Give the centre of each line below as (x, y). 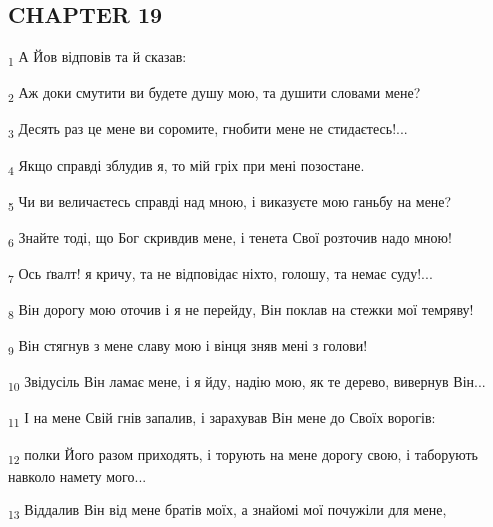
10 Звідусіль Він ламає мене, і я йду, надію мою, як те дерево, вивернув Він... (247, 383)
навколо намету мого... (77, 475)
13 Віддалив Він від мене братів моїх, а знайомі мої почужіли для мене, (227, 511)
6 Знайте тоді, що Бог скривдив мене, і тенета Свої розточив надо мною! (230, 238)
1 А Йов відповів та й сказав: (97, 57)
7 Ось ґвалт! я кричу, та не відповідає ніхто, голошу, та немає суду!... (220, 274)
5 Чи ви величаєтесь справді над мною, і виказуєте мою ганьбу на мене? (230, 202)
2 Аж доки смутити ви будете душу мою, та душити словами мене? (214, 94)
